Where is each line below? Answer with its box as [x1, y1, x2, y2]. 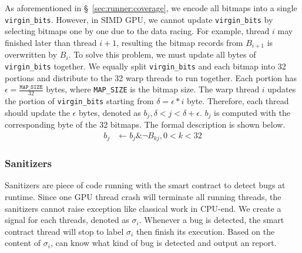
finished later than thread [5, 36, 97, 48]
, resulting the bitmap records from [116, 36, 243, 48]
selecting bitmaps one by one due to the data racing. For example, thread [5, 25, 270, 37]
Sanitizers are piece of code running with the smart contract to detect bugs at [5, 179, 286, 191]
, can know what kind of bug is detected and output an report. [50, 237, 277, 249]
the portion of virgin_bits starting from [5, 94, 154, 106]
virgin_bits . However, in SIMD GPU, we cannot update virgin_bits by [5, 13, 273, 25]
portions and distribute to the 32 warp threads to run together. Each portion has [5, 71, 297, 84]
